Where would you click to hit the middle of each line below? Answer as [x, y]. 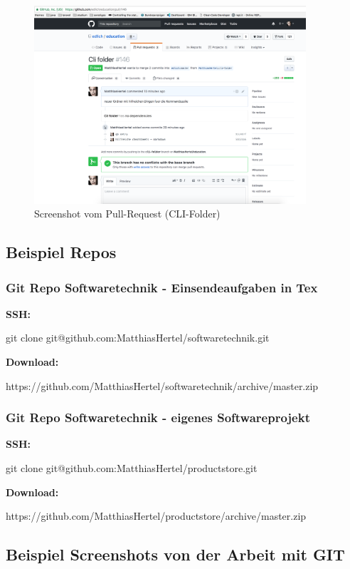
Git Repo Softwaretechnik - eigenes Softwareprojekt [158, 417]
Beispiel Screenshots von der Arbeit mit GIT [175, 554]
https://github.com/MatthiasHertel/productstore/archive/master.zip [156, 516]
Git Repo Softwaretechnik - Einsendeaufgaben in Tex [162, 287]
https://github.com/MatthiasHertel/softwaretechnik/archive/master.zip [162, 385]
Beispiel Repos [61, 252]
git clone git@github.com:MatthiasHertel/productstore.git [132, 467]
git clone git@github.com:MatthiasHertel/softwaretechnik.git [138, 338]
